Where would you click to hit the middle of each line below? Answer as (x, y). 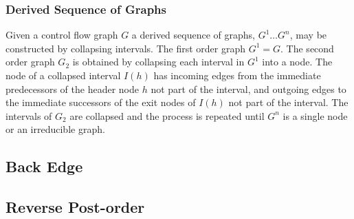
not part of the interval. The (288, 102)
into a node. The (297, 62)
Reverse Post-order (75, 207)
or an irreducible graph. (55, 129)
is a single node (315, 115)
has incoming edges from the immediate (237, 75)
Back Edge (44, 166)
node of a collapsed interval (63, 75)
